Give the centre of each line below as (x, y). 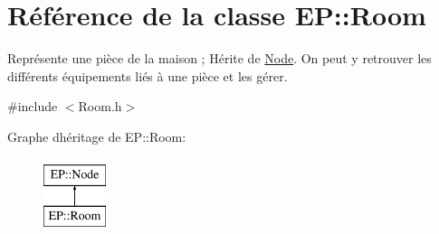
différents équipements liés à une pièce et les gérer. (148, 75)
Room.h (100, 106)
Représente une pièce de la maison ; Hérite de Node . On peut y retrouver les (219, 58)
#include (33, 106)
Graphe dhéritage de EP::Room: (97, 136)
